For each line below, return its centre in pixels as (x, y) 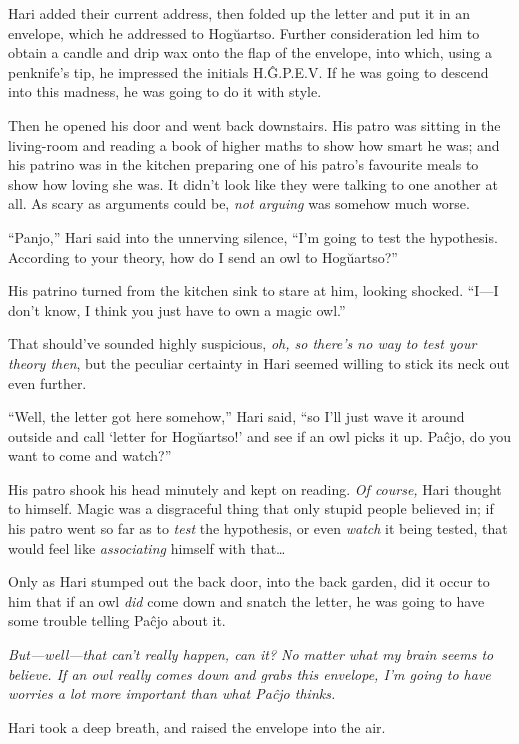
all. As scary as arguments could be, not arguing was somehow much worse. (239, 203)
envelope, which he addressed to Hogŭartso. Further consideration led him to (244, 32)
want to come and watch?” (90, 455)
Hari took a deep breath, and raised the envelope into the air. (197, 726)
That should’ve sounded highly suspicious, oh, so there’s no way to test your (242, 343)
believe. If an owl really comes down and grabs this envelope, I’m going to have (249, 673)
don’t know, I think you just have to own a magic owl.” (177, 309)
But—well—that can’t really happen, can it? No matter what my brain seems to (251, 654)
